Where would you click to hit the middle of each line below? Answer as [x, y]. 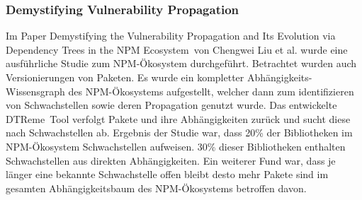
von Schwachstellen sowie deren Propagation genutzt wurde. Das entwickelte [171, 105]
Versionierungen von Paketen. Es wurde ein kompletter [125, 77]
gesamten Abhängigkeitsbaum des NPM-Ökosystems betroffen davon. [156, 188]
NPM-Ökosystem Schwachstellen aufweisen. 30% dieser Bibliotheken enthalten [176, 146]
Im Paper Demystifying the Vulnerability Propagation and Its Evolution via [171, 36]
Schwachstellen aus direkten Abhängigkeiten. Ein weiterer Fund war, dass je [171, 160]
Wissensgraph [35, 91]
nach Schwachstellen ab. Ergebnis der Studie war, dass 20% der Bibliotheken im [179, 133]
